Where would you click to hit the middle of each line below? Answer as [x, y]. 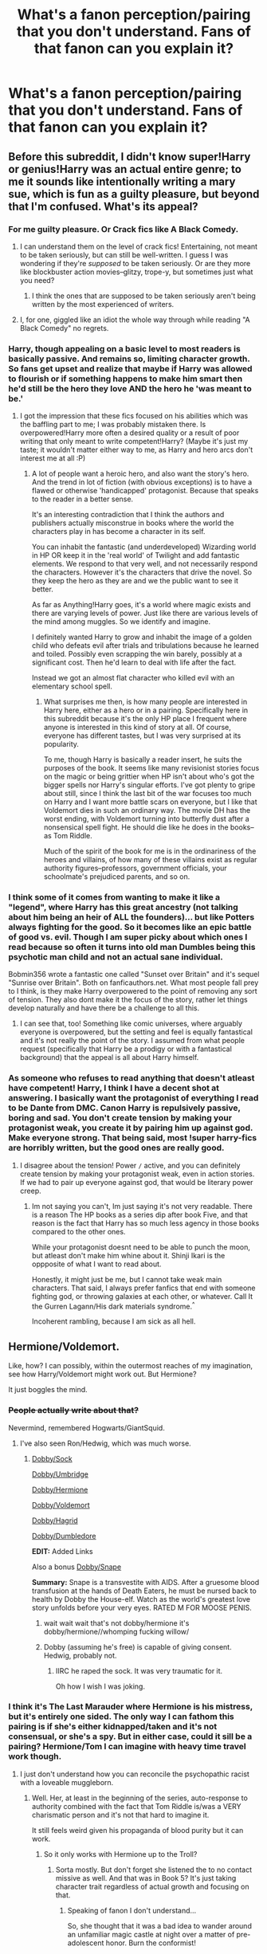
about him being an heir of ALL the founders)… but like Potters [132, 917]
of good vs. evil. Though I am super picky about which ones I [128, 937]
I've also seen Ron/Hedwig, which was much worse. [105, 1443]
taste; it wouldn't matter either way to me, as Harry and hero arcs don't [136, 450]
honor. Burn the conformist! [151, 1943]
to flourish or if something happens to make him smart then [126, 379]
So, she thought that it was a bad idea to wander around [160, 1925]
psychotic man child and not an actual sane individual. [116, 957]
